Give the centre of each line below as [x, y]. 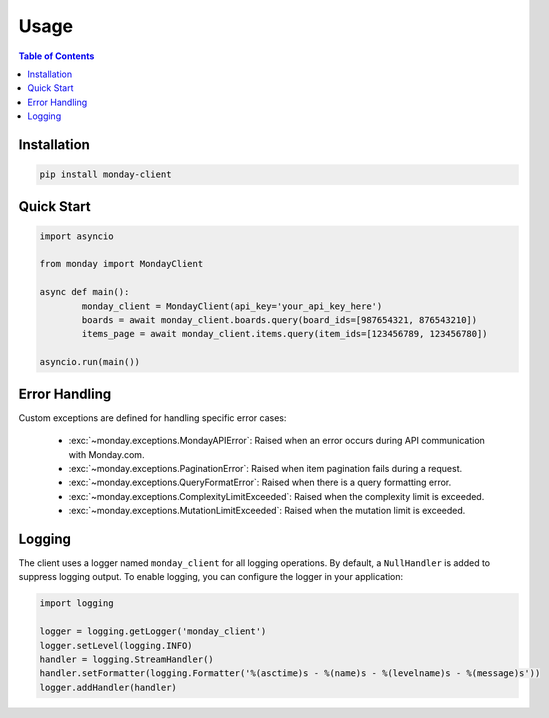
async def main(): [84, 292]
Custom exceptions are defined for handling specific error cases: [152, 417]
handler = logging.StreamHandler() [126, 659]
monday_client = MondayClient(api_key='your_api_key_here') [232, 306]
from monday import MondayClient [121, 264]
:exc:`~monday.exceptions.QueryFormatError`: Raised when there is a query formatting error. [260, 482]
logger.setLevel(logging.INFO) [116, 645]
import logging [76, 603]
